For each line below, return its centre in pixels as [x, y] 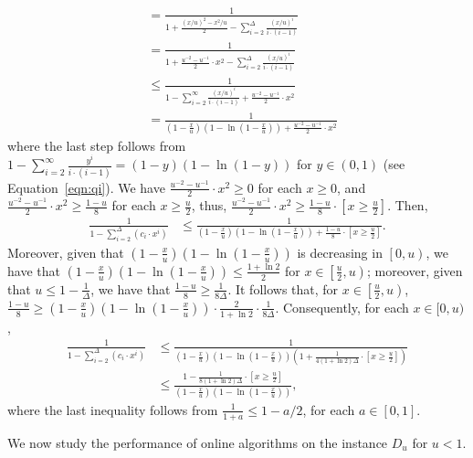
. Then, [408, 205]
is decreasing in [340, 252]
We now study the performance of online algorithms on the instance [198, 442]
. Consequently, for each [342, 307]
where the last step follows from [97, 145]
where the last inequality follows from [113, 409]
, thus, [209, 205]
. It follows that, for [283, 288]
